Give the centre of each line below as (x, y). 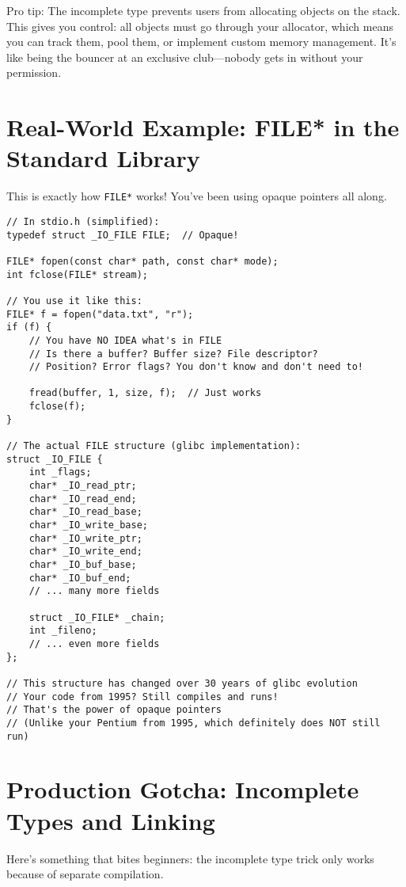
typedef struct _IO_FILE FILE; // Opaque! (123, 235)
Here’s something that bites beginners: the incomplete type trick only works (190, 858)
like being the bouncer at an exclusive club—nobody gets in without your (185, 57)
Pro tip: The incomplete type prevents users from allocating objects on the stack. (203, 10)
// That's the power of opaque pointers (114, 710)
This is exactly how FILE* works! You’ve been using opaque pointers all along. (197, 196)
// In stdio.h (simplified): (83, 221)
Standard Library (103, 158)
